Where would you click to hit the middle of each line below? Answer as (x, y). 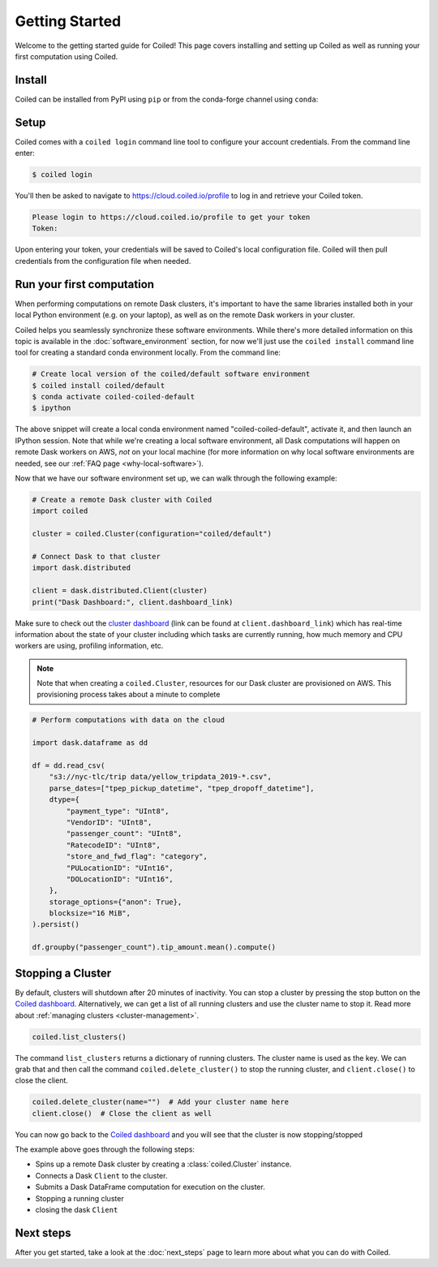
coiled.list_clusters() (79, 1036)
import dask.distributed (82, 568)
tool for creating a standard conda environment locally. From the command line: (148, 352)
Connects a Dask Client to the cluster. (101, 1175)
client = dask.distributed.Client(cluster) (120, 591)
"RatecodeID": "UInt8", (114, 845)
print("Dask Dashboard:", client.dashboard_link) (133, 602)
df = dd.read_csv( (69, 766)
